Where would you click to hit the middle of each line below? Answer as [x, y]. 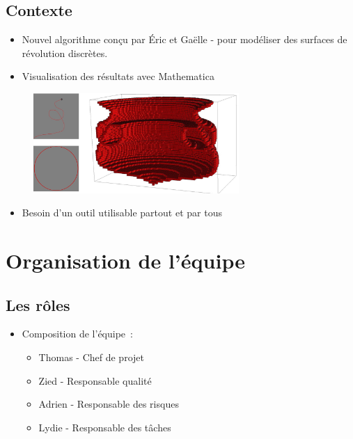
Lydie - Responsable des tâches [105, 427]
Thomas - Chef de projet [91, 357]
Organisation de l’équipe [125, 260]
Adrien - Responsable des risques [109, 404]
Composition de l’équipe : [77, 334]
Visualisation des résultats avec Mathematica [118, 76]
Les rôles [38, 304]
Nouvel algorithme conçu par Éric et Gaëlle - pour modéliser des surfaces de [185, 39]
